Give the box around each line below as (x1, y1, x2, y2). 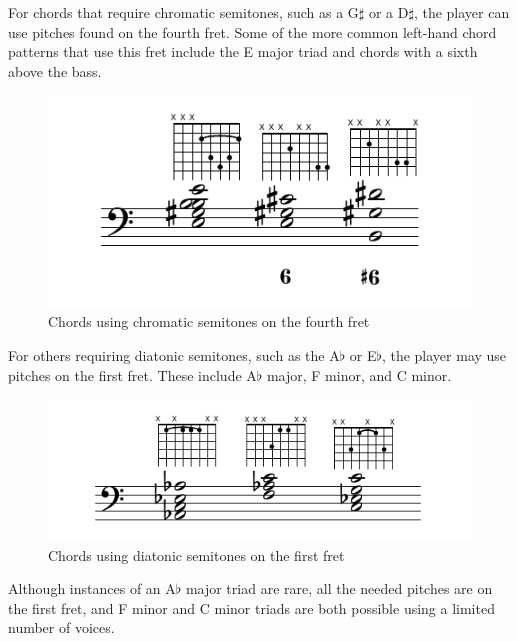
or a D (368, 2, 409, 22)
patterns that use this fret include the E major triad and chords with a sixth (8, 41, 478, 62)
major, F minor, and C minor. (266, 364, 452, 385)
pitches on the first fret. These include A (8, 364, 257, 385)
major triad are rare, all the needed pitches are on (185, 578, 493, 599)
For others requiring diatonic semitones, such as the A (8, 345, 340, 365)
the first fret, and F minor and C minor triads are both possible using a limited (8, 597, 495, 618)
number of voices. (8, 617, 115, 638)
